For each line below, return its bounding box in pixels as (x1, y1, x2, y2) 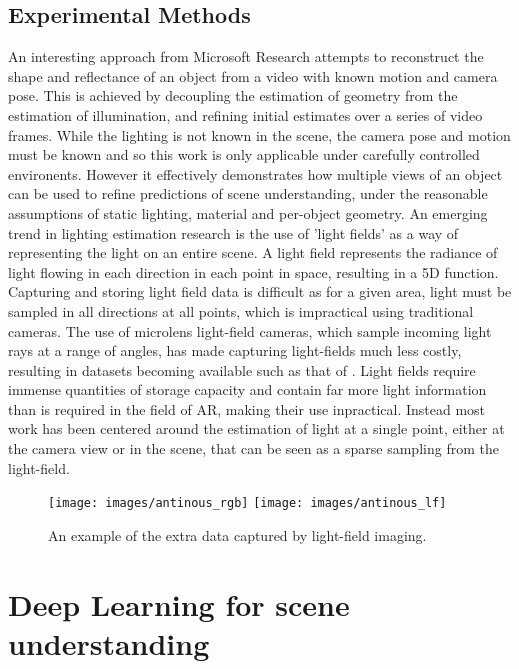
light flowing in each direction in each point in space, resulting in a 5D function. (8, 261, 499, 282)
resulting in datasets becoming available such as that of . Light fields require (8, 359, 476, 380)
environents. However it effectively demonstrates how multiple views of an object (8, 163, 503, 184)
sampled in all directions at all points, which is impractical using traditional (8, 300, 474, 321)
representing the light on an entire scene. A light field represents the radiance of (8, 242, 498, 263)
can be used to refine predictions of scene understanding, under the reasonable (8, 183, 488, 204)
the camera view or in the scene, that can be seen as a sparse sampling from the (8, 438, 499, 459)
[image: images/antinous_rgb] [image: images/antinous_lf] (48, 496, 447, 511)
